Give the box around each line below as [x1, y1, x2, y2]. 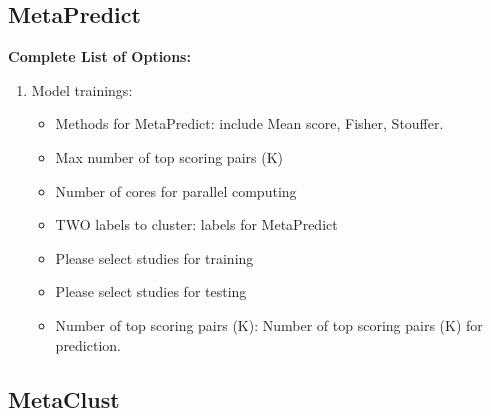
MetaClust [8, 383, 120, 414]
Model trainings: [31, 79, 133, 100]
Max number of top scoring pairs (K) [55, 146, 283, 167]
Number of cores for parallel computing [55, 180, 297, 201]
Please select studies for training [55, 247, 254, 268]
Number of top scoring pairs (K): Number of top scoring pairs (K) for [55, 314, 483, 335]
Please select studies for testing [55, 281, 247, 302]
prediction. [55, 334, 121, 355]
